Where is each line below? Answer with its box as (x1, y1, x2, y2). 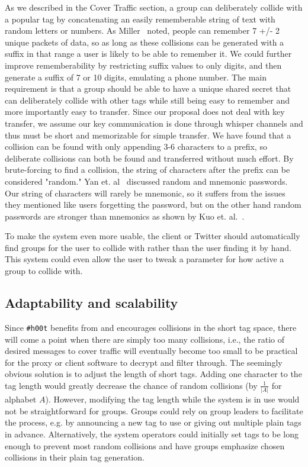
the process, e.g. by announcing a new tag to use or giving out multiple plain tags (5, 416, 301, 429)
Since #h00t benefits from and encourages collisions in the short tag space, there (5, 321, 297, 333)
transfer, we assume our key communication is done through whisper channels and (5, 117, 303, 129)
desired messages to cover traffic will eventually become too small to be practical (5, 344, 298, 357)
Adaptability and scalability (5, 294, 178, 312)
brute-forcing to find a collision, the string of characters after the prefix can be (5, 163, 290, 176)
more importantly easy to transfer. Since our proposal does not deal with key (5, 105, 285, 118)
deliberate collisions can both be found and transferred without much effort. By (5, 152, 294, 164)
